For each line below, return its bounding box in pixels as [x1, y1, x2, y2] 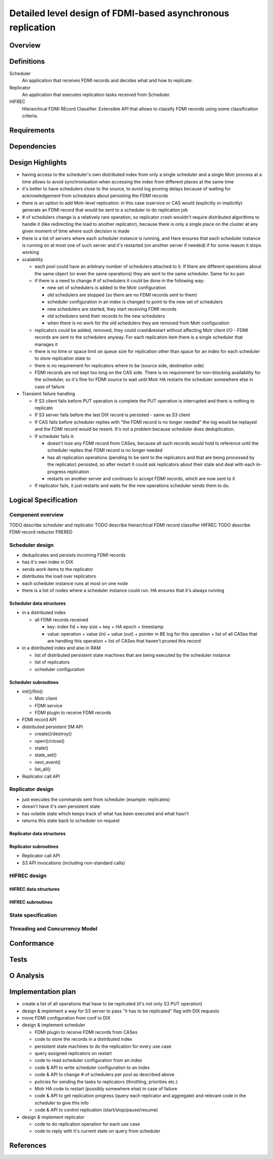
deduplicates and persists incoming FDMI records [22, 552, 126, 558]
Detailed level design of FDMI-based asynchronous [9, 8, 230, 19]
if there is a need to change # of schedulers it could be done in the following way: [34, 278, 205, 284]
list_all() [34, 766, 51, 772]
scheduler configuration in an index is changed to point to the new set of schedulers [47, 299, 223, 305]
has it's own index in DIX [22, 559, 73, 565]
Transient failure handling [22, 391, 75, 397]
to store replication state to [34, 355, 91, 361]
